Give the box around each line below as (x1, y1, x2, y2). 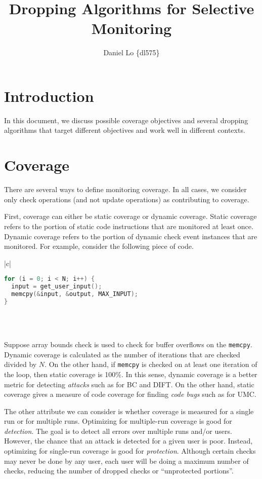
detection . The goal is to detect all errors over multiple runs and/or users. (4, 425, 232, 436)
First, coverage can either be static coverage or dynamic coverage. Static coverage (4, 211, 257, 222)
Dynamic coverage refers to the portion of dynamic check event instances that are (4, 231, 257, 241)
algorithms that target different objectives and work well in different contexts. (4, 125, 245, 135)
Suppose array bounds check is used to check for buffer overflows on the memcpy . (4, 339, 252, 349)
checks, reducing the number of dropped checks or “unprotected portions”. (4, 465, 234, 476)
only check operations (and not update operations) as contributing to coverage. (4, 194, 249, 204)
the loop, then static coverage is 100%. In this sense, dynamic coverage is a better (4, 369, 257, 379)
